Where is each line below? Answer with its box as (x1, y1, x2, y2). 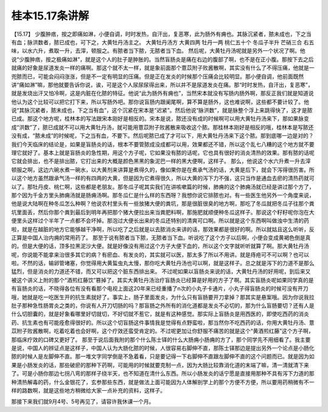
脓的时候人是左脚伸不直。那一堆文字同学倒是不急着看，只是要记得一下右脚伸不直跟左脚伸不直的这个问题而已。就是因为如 (11, 353, 315, 360)
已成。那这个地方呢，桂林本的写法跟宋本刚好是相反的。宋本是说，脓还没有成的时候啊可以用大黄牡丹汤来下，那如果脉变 (11, 115, 309, 123)
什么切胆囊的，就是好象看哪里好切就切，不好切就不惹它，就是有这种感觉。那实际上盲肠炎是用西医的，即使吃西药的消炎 (11, 310, 309, 318)
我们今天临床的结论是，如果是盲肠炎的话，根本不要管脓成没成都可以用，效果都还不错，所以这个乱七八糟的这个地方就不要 (11, 140, 315, 148)
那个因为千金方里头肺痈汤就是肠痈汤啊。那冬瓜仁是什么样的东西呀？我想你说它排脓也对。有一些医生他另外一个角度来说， (11, 191, 315, 198)
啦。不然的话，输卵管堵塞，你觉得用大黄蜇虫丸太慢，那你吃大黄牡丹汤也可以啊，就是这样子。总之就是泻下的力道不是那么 (11, 260, 315, 267)
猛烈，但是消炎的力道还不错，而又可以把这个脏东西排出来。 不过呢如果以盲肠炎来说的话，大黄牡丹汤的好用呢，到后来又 (11, 268, 311, 275)
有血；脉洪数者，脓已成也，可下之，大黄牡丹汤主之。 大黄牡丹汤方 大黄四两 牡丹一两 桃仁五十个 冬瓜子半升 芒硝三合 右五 (11, 38, 315, 46)
